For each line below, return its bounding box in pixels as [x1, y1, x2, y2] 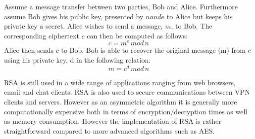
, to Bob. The [171, 21, 212, 31]
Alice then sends [4, 45, 54, 55]
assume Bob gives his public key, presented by [4, 11, 144, 21]
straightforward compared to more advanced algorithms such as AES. [4, 125, 215, 136]
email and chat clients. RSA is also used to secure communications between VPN [4, 87, 250, 97]
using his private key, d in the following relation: [4, 55, 151, 65]
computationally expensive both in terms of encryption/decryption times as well [4, 106, 248, 116]
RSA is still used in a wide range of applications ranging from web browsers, [4, 77, 236, 87]
